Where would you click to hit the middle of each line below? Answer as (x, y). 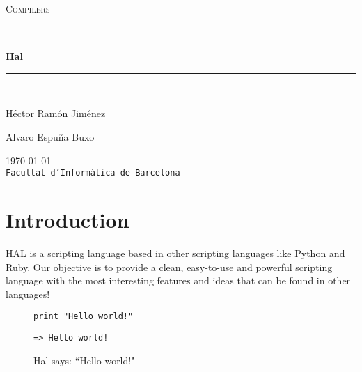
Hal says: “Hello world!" (84, 360)
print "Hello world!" (84, 317)
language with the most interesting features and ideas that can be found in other (178, 280)
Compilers (28, 8)
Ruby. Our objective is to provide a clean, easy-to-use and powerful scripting (169, 266)
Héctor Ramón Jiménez (56, 113)
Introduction (68, 219)
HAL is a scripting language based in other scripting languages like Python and (175, 253)
